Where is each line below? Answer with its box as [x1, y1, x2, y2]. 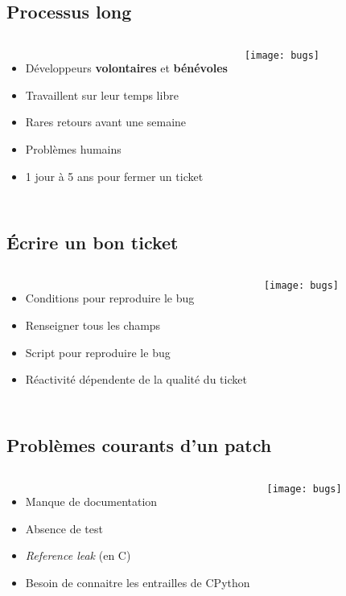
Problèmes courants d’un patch [6, 433, 272, 458]
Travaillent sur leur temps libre [25, 86, 179, 103]
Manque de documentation [25, 492, 158, 509]
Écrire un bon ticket [6, 229, 179, 254]
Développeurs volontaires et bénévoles [25, 60, 228, 76]
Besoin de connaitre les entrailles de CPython [25, 573, 250, 590]
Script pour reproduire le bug [25, 343, 171, 360]
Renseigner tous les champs [25, 316, 161, 333]
